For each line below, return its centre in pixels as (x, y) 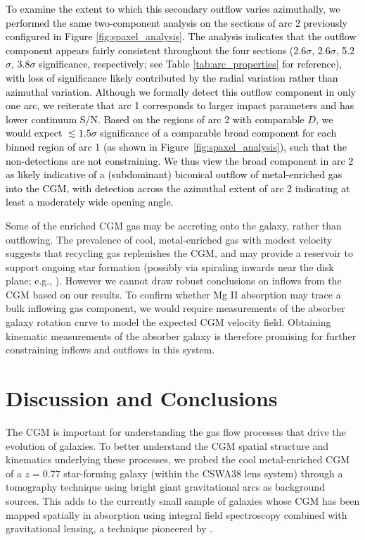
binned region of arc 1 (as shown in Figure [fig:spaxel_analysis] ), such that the (176, 146)
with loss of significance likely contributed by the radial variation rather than (172, 77)
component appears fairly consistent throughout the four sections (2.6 (156, 50)
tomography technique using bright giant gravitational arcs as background (165, 487)
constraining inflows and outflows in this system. (110, 350)
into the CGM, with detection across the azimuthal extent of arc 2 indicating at (178, 188)
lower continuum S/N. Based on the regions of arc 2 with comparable (155, 119)
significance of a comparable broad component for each (218, 133)
